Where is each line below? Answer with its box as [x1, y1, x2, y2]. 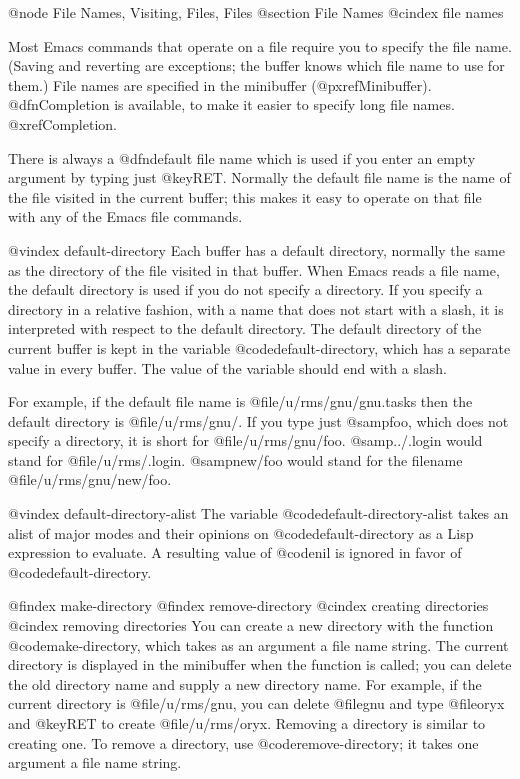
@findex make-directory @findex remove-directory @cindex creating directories [8, 595, 489, 616]
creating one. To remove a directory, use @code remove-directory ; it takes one [8, 732, 479, 753]
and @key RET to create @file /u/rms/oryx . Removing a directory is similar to [8, 713, 486, 733]
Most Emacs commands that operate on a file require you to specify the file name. [8, 35, 512, 56]
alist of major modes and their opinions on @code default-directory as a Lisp [8, 522, 474, 543]
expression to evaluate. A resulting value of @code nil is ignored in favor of [8, 542, 462, 563]
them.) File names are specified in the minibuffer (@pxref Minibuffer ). [8, 74, 432, 95]
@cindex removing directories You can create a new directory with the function [8, 615, 494, 636]
